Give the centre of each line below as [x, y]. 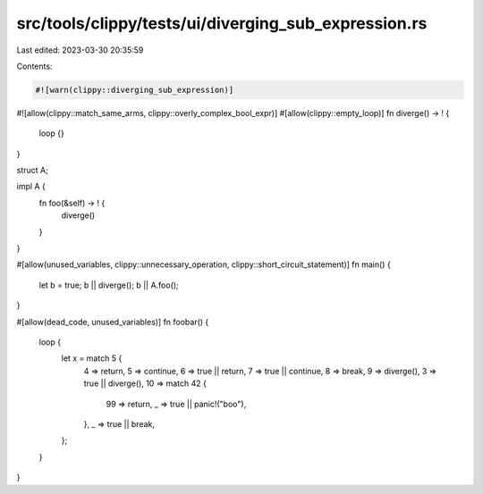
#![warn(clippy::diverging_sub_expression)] [135, 90]
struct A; [32, 171]
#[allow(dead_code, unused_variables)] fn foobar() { [113, 322]
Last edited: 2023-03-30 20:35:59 [80, 50]
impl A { [31, 187]
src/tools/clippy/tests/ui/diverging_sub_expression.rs [222, 23]
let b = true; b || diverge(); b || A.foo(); [109, 285]
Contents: [34, 66]
